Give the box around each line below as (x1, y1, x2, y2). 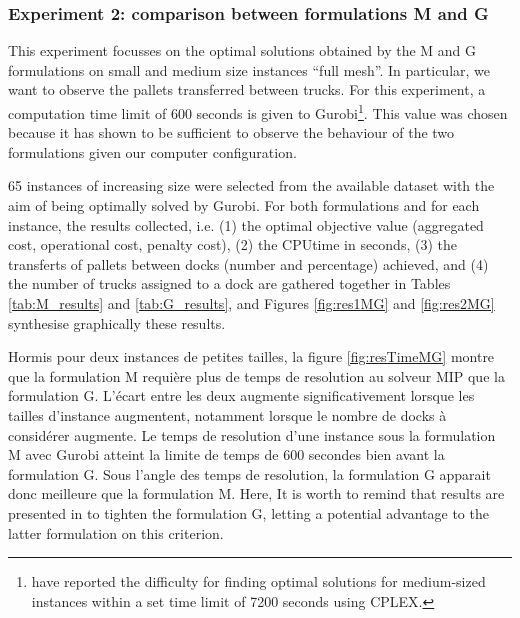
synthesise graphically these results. (8, 312, 226, 333)
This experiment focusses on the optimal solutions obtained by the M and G (8, 40, 477, 61)
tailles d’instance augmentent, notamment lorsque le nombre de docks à (8, 404, 447, 425)
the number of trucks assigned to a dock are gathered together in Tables (8, 273, 451, 294)
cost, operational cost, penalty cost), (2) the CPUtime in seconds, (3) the (8, 234, 457, 255)
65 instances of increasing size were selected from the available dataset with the (8, 175, 495, 196)
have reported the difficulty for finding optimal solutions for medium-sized (31, 571, 486, 592)
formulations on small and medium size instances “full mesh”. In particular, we (8, 59, 491, 80)
